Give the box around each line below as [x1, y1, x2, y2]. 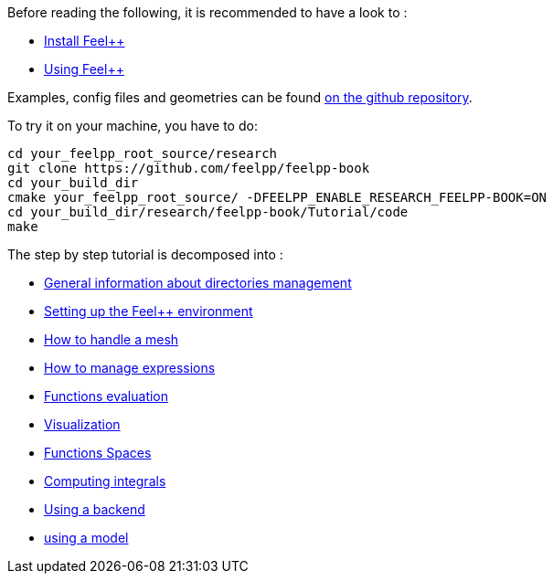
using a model [44, 530, 129, 545]
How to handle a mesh [44, 332, 179, 347]
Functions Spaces [44, 445, 152, 460]
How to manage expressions [44, 360, 216, 375]
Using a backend [44, 502, 145, 517]
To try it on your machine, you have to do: [7, 118, 258, 133]
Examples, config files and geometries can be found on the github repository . [7, 90, 473, 105]
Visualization [44, 417, 121, 432]
